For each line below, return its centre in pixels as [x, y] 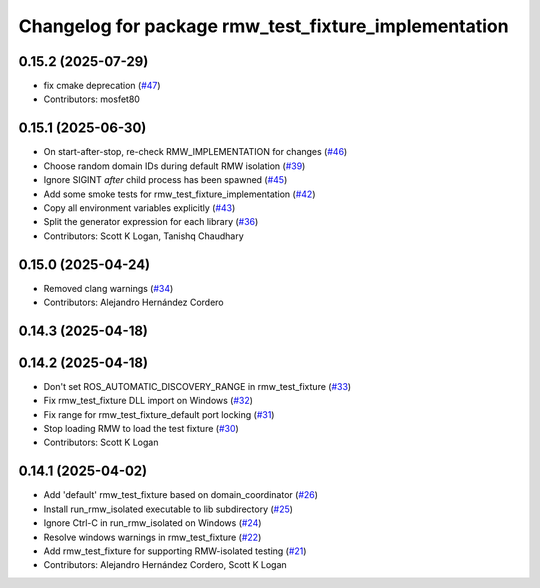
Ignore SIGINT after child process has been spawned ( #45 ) [165, 180]
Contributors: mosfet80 [91, 99]
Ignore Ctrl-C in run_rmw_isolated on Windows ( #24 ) [152, 523]
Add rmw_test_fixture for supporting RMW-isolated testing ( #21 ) [175, 551]
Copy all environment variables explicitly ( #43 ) [139, 207]
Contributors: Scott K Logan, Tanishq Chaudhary [143, 236]
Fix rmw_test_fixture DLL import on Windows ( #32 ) [148, 401]
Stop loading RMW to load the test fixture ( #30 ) [141, 429]
